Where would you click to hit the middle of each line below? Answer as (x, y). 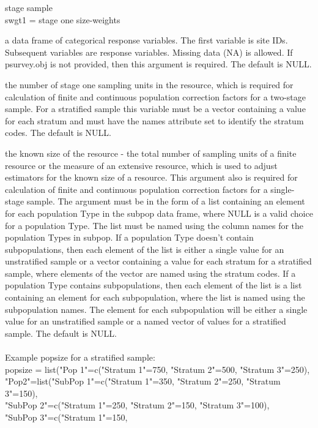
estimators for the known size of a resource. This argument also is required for (151, 177)
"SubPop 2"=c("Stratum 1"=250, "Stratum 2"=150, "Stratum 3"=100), (137, 405)
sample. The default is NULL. (61, 333)
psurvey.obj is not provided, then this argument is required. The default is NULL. (158, 64)
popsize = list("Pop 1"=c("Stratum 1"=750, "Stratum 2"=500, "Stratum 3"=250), (157, 369)
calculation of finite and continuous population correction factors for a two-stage (155, 96)
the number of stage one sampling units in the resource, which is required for (149, 84)
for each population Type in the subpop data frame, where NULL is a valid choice (159, 213)
